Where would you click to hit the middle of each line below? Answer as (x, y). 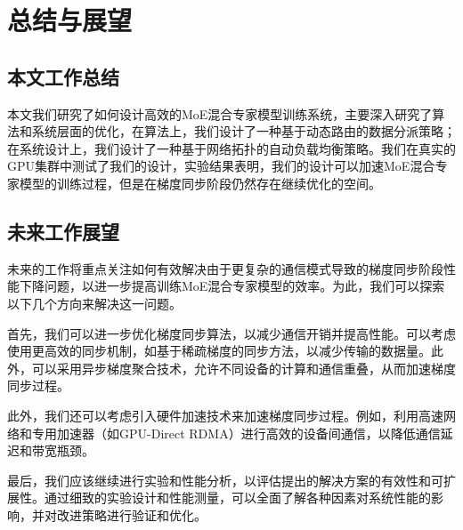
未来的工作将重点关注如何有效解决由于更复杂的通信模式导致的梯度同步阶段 (225, 268)
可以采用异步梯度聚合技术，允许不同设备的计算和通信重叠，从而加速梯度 (244, 368)
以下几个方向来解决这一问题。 (94, 303)
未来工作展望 (63, 231)
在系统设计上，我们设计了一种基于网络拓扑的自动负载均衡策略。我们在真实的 (231, 148)
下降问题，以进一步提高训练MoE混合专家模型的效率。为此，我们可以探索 (232, 286)
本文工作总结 (63, 76)
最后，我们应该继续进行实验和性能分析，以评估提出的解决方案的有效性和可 (225, 480)
